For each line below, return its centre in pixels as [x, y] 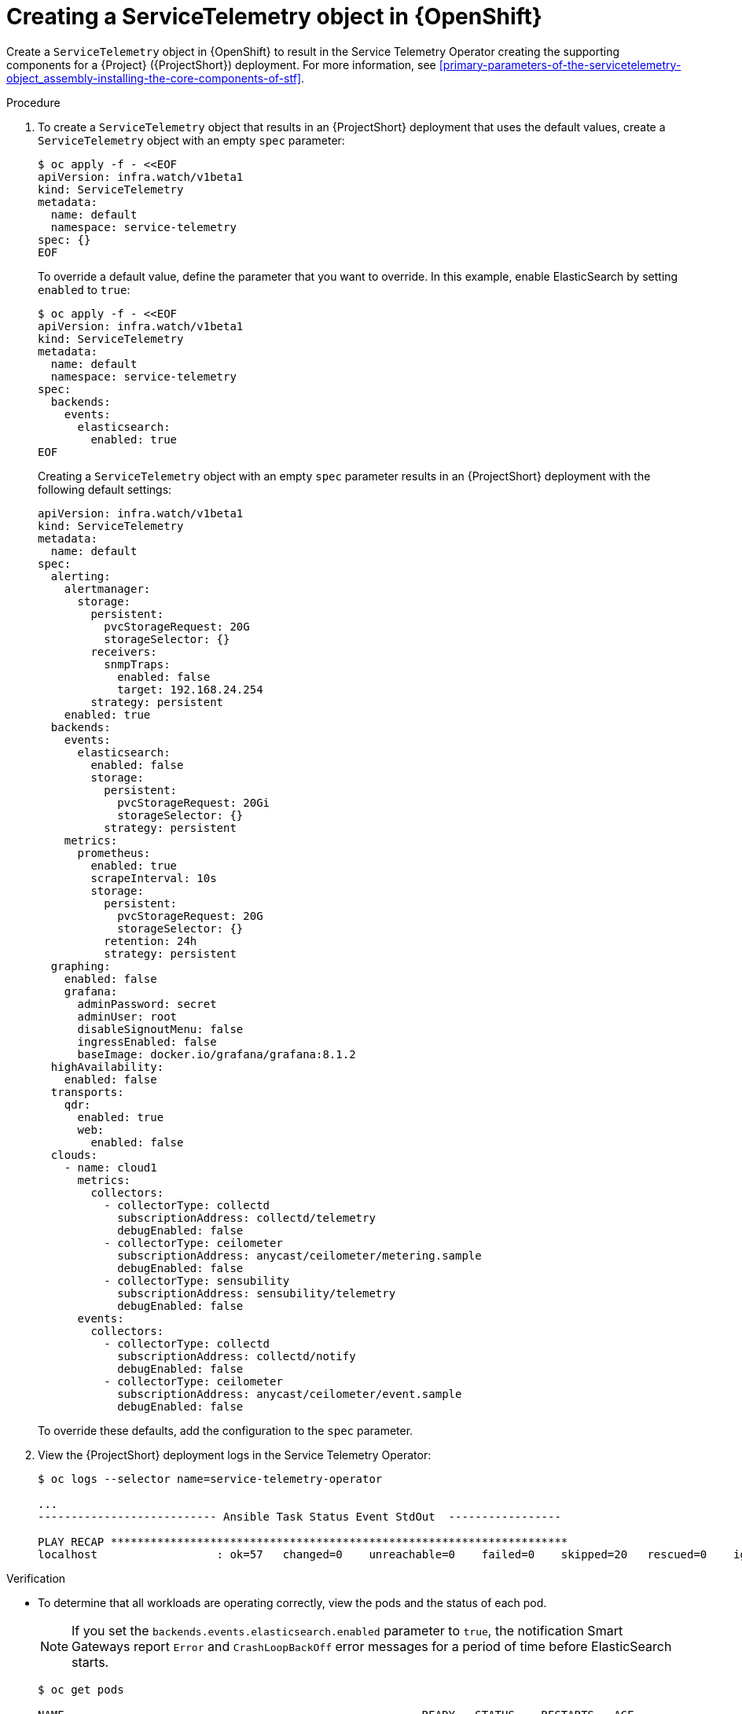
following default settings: [105, 489]
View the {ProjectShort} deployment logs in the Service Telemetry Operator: [235, 1455]
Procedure [33, 102]
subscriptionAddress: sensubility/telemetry [257, 1293]
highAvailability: [107, 1067]
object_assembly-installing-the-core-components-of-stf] [154, 78]
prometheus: [114, 853]
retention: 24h [151, 941]
